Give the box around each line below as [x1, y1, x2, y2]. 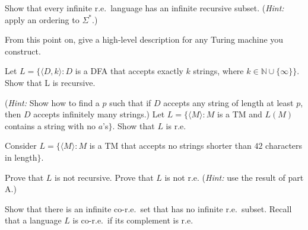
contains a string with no [5, 119, 96, 132]
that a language [5, 214, 62, 226]
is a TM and [217, 108, 262, 120]
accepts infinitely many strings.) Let [33, 108, 165, 120]
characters [265, 139, 303, 152]
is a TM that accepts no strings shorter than [89, 139, 252, 152]
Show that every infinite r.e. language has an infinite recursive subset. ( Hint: [5, 2, 284, 14]
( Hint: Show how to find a [5, 96, 100, 108]
